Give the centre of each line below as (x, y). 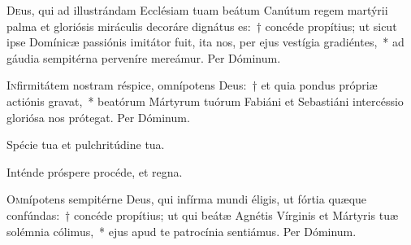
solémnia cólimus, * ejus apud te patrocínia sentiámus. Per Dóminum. (182, 231)
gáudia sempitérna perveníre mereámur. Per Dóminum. (144, 57)
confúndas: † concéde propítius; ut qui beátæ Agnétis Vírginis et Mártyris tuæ (203, 214)
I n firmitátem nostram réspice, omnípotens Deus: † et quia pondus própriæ (192, 85)
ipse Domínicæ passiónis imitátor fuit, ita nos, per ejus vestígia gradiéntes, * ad (205, 42)
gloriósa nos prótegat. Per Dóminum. (98, 117)
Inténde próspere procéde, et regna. (95, 171)
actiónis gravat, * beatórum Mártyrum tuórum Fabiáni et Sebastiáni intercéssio (205, 101)
